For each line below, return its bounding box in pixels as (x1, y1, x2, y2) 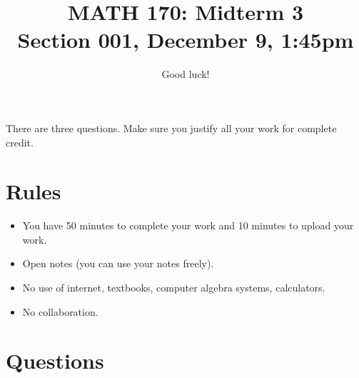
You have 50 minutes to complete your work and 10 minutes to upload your (22, 218, 354, 233)
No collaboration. (22, 304, 98, 319)
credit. (6, 134, 34, 149)
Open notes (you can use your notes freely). (22, 256, 214, 271)
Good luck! (161, 66, 210, 81)
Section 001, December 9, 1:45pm (17, 25, 354, 54)
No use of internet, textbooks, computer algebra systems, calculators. (22, 280, 325, 294)
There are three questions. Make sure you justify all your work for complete (6, 120, 337, 135)
